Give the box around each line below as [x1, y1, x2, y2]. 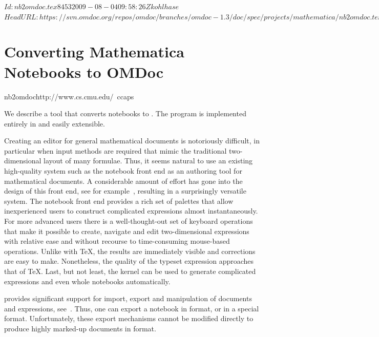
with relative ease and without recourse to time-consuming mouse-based [4, 236, 230, 246]
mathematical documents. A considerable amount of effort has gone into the [4, 175, 243, 186]
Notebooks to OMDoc [4, 61, 163, 82]
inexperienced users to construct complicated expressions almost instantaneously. [4, 205, 258, 216]
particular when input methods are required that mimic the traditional [4, 145, 227, 156]
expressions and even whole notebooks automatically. [4, 276, 171, 286]
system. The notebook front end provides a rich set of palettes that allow [4, 195, 234, 206]
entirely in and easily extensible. [4, 118, 105, 129]
